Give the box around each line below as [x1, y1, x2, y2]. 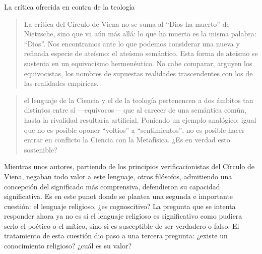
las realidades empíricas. [24, 78, 99, 88]
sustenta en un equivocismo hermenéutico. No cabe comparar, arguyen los [24, 58, 252, 68]
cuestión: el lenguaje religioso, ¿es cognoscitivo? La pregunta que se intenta [4, 200, 236, 211]
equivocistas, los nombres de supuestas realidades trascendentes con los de [24, 68, 253, 78]
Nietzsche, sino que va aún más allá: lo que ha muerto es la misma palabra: [24, 28, 256, 39]
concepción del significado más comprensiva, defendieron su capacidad [4, 181, 220, 191]
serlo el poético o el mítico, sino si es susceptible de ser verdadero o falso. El [4, 220, 239, 231]
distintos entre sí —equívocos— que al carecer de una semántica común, [24, 105, 246, 115]
